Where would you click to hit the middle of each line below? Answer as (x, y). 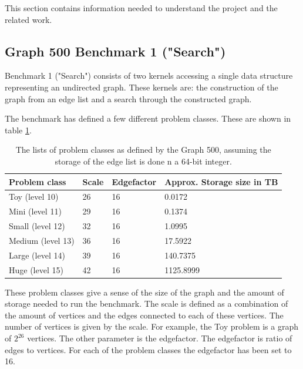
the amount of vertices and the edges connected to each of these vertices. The (144, 315)
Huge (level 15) (36, 269)
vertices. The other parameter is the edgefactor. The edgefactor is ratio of (160, 338)
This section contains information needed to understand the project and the (141, 8)
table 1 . (18, 130)
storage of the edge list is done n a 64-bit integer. (143, 161)
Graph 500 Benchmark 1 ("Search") (115, 51)
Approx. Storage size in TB (221, 181)
